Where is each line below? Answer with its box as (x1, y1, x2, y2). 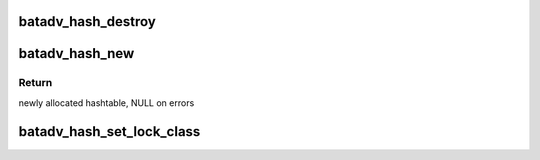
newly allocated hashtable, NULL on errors (18, 96, 195, 109)
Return (18, 76, 53, 90)
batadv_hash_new (18, 45, 135, 62)
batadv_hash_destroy (18, 13, 157, 30)
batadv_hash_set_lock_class (18, 123, 201, 140)
